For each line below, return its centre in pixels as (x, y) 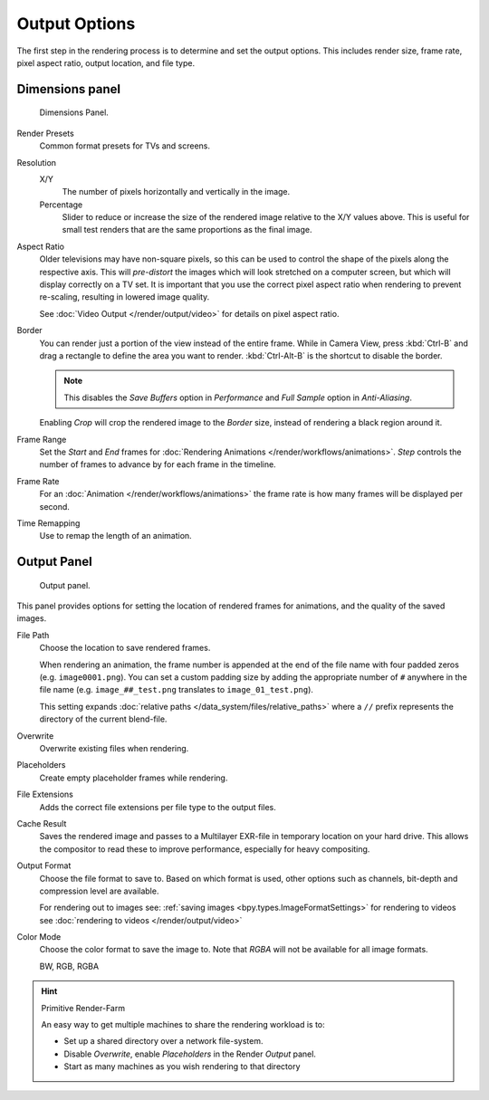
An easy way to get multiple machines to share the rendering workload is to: (183, 1025)
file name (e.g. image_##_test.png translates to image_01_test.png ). (177, 690)
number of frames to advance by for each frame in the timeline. (158, 464)
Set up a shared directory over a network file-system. (163, 1041)
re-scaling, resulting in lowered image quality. (125, 297)
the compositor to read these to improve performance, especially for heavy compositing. (205, 849)
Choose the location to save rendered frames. (125, 648)
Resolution (37, 162)
